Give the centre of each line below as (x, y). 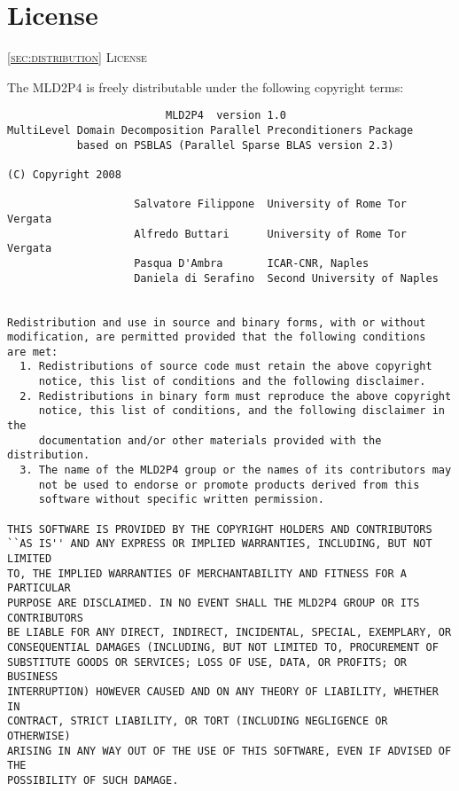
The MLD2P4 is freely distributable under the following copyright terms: (206, 86)
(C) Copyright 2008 (64, 174)
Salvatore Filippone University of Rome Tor (271, 204)
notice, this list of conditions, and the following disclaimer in (241, 411)
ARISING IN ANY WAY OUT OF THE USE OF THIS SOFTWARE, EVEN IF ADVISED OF (229, 751)
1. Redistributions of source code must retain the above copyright (226, 367)
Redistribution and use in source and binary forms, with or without (217, 322)
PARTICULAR (39, 588)
